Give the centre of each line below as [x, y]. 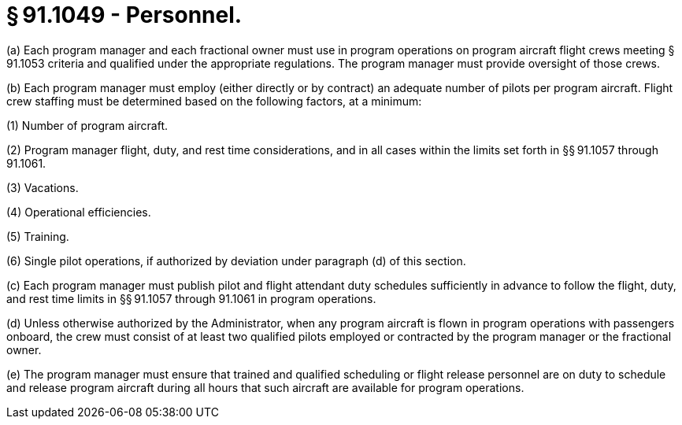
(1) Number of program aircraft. [87, 125]
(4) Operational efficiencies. [79, 212]
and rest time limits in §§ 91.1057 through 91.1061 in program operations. [191, 298]
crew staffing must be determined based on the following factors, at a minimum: [214, 101]
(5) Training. [38, 236]
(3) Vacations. [43, 187]
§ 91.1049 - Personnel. [124, 15]
